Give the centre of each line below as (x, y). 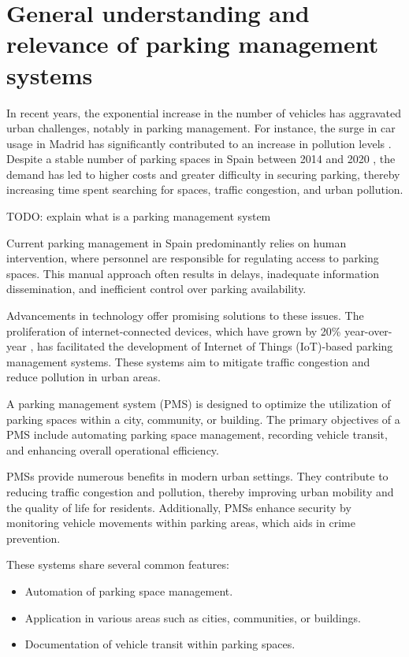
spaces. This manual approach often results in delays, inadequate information (193, 273)
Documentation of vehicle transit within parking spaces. (160, 644)
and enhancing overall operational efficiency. (113, 449)
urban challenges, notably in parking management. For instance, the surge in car (201, 128)
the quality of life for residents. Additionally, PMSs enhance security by (179, 507)
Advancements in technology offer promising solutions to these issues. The (185, 316)
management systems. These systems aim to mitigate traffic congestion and (188, 361)
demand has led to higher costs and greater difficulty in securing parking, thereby (203, 174)
